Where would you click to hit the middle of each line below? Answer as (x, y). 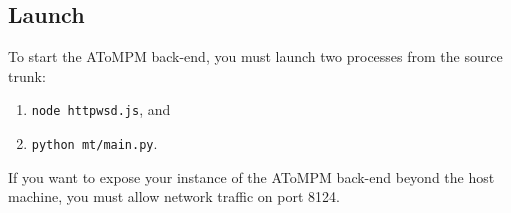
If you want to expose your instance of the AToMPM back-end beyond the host (251, 176)
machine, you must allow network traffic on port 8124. (174, 196)
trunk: (27, 75)
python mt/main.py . (94, 143)
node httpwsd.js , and (101, 109)
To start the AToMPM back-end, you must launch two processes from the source (255, 56)
